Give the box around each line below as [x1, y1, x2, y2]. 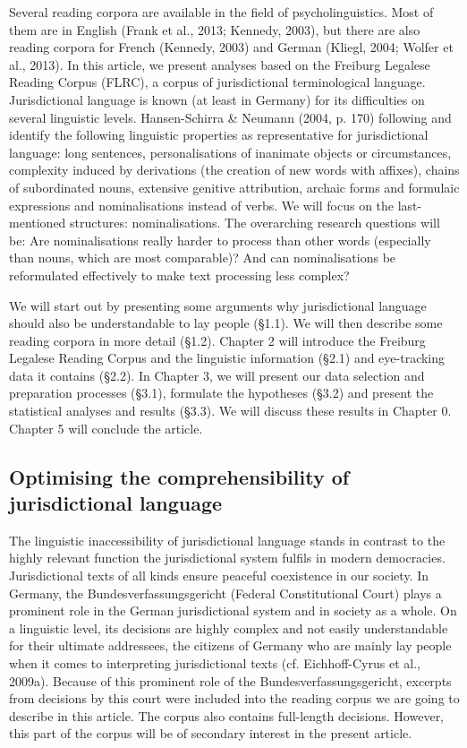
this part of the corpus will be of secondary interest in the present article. [9, 724, 412, 743]
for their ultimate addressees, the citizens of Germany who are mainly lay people [9, 636, 452, 655]
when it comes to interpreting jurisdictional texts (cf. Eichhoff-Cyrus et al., [9, 654, 420, 672]
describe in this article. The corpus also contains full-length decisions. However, [9, 706, 445, 725]
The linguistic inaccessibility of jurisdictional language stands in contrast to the [9, 530, 446, 549]
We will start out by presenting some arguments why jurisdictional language [9, 296, 427, 314]
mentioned [9, 213, 66, 232]
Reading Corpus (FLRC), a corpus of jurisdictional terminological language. [9, 73, 426, 91]
